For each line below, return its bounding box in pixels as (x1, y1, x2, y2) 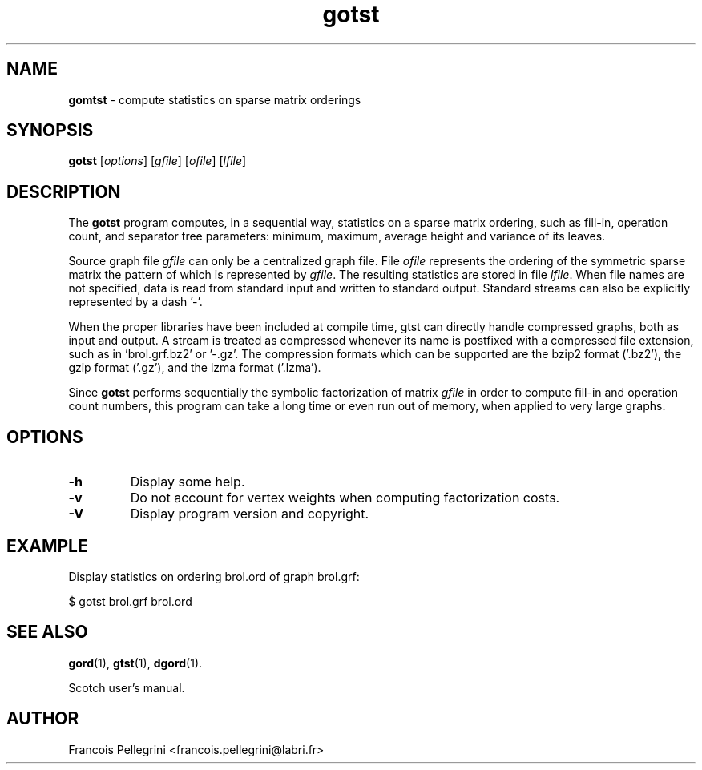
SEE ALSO (6, 622, 88, 643)
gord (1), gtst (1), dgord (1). (68, 655, 203, 670)
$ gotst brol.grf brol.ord (68, 594, 192, 608)
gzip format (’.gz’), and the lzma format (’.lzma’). (68, 361, 321, 375)
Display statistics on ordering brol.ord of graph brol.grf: (68, 569, 360, 583)
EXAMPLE (6, 535, 88, 556)
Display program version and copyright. (130, 506, 369, 522)
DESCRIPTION (6, 181, 121, 202)
